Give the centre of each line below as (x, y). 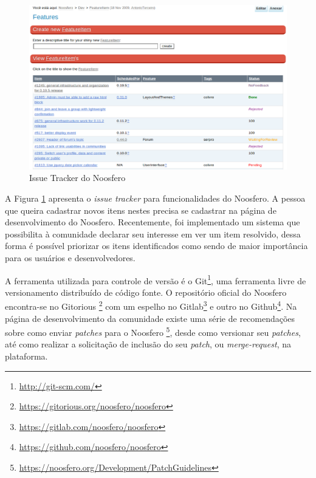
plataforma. (26, 356)
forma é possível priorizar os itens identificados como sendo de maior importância (156, 246)
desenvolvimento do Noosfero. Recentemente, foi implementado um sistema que (153, 222)
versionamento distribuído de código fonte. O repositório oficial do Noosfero (146, 292)
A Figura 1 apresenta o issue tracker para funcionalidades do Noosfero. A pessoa (155, 198)
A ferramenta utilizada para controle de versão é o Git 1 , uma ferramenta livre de (156, 279)
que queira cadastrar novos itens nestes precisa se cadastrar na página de (141, 210)
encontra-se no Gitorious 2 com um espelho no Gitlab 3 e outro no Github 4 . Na (151, 306)
